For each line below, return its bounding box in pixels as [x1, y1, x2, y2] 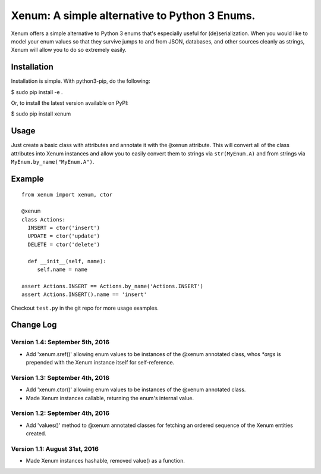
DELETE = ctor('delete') [27, 241, 100, 248]
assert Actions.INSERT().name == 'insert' [21, 291, 147, 298]
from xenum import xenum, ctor [21, 191, 113, 198]
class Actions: [21, 216, 66, 223]
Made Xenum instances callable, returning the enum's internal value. [26, 394, 194, 401]
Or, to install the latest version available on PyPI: [11, 99, 129, 107]
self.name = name [37, 266, 88, 273]
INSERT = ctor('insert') [27, 224, 100, 232]
